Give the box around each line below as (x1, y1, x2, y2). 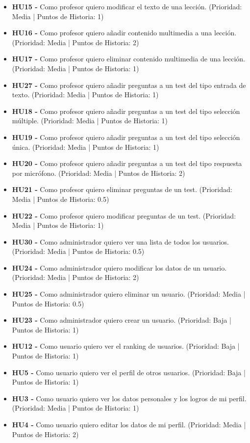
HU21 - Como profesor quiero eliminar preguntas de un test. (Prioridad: (12, 184, 232, 194)
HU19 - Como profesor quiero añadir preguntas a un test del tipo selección (12, 132, 240, 142)
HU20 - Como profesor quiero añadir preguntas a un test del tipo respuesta (12, 158, 242, 168)
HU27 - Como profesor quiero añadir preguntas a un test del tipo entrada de (12, 80, 246, 90)
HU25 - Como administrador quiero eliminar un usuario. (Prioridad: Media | (12, 289, 246, 299)
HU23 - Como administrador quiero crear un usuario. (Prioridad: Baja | (12, 315, 231, 325)
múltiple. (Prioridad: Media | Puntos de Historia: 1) (12, 115, 168, 126)
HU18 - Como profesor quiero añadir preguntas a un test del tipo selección (12, 106, 240, 116)
